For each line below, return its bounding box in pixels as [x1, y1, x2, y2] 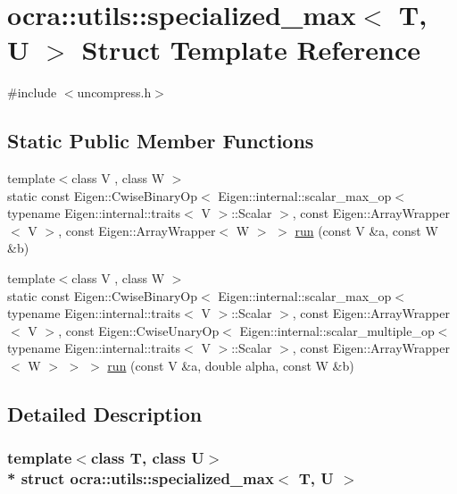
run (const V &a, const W [295, 221, 438, 239]
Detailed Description [7, 400, 203, 428]
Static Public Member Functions [7, 127, 314, 155]
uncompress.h [77, 83, 152, 102]
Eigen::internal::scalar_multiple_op [239, 321, 435, 339]
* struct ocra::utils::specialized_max [7, 467, 274, 490]
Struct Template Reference [81, 31, 420, 68]
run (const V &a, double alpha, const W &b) [107, 356, 354, 375]
